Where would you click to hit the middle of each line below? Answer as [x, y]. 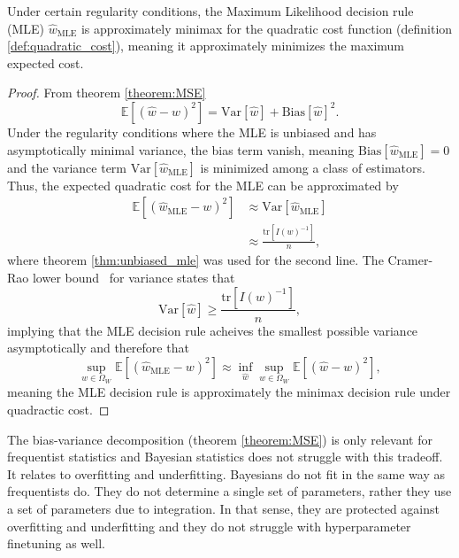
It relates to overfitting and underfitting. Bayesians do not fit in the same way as [226, 473]
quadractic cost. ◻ [58, 409]
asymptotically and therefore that [98, 348]
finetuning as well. [56, 543]
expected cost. [46, 62]
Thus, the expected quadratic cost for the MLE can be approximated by [203, 185]
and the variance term [67, 167]
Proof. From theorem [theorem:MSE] [107, 93]
